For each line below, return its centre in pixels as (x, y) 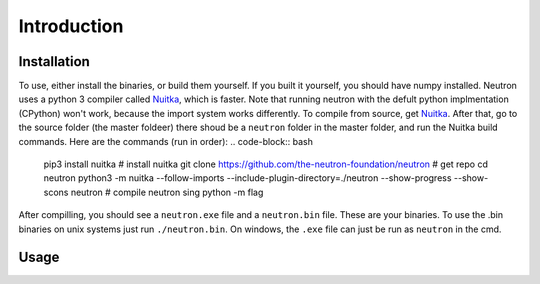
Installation (54, 61)
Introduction (71, 26)
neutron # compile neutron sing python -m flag (167, 192)
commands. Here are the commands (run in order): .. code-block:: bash (166, 141)
